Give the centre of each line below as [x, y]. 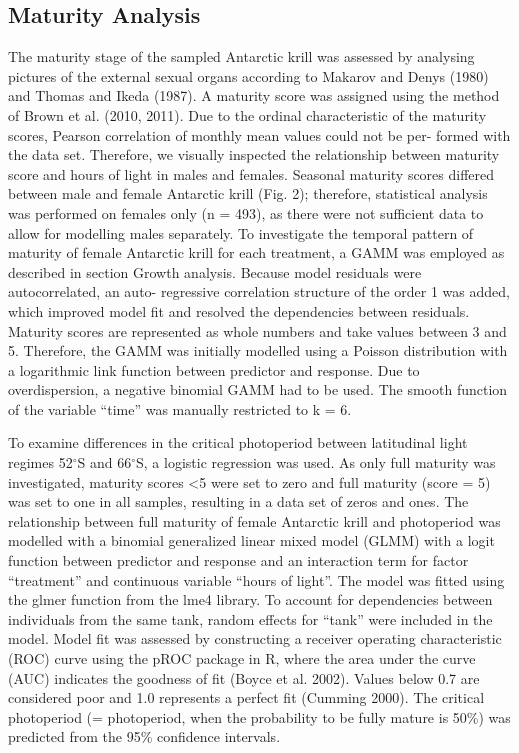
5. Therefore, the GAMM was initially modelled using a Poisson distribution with [258, 350]
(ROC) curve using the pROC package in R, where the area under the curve [242, 658]
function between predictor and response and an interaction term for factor [238, 560]
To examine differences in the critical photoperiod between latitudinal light [238, 442]
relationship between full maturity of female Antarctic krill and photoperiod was [254, 520]
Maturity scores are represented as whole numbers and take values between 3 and [257, 330]
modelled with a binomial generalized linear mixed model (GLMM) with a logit [251, 540]
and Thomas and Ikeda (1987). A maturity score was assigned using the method [254, 95]
